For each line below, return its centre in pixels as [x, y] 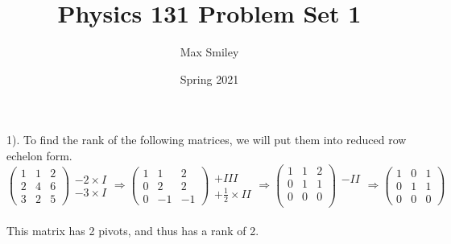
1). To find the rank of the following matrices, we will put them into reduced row [207, 140]
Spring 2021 [209, 79]
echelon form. [39, 155]
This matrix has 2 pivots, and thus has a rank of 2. [133, 231]
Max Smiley [209, 52]
